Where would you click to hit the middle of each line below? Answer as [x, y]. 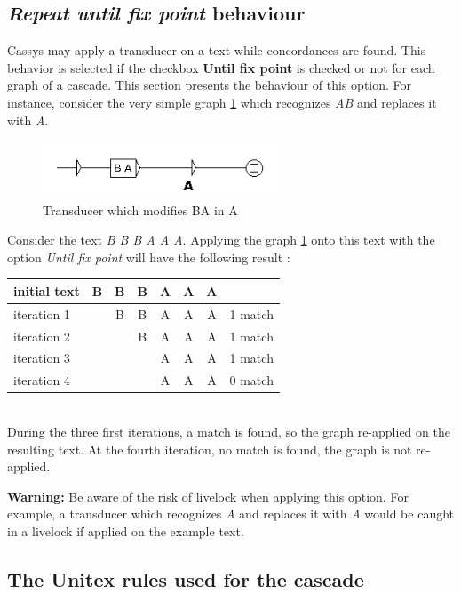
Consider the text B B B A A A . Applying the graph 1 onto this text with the [221, 240]
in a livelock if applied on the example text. [126, 530]
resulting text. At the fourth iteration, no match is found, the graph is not [210, 449]
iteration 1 [42, 313]
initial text [47, 290]
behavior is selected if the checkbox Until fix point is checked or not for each [221, 67]
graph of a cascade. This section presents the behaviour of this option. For [210, 85]
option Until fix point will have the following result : [149, 257]
